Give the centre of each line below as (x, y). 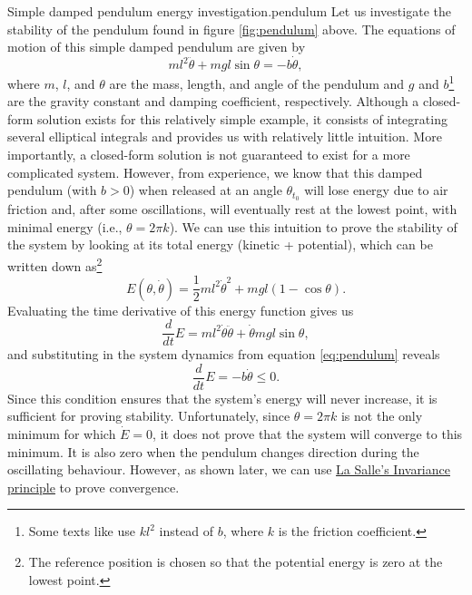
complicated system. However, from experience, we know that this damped (215, 172)
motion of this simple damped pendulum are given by (157, 47)
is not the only (382, 416)
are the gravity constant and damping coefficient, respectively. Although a (213, 101)
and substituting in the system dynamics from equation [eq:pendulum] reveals (224, 354)
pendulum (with (52, 190)
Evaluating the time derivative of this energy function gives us (181, 310)
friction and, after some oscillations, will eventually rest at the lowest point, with (232, 209)
